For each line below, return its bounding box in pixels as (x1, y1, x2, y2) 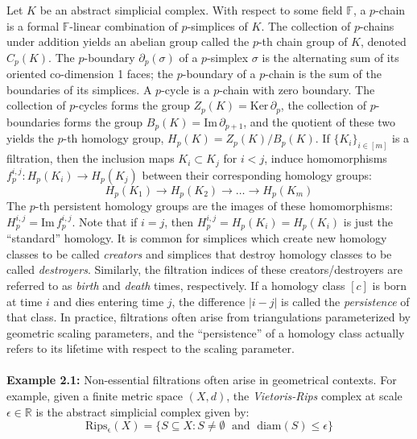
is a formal (6, 17, 60, 34)
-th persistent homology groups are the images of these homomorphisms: (35, 197, 393, 214)
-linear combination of (69, 17, 178, 34)
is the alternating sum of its (262, 48, 399, 65)
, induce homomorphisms (264, 150, 387, 167)
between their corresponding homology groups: (142, 166, 372, 183)
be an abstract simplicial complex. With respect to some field (39, 2, 343, 18)
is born (372, 276, 407, 293)
